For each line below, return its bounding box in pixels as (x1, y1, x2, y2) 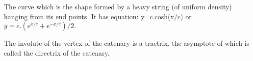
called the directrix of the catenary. (4, 47, 110, 58)
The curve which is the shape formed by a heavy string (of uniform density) (4, 1, 232, 11)
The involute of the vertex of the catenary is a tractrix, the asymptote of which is (4, 38, 250, 48)
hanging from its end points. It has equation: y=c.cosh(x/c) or (4, 11, 192, 21)
